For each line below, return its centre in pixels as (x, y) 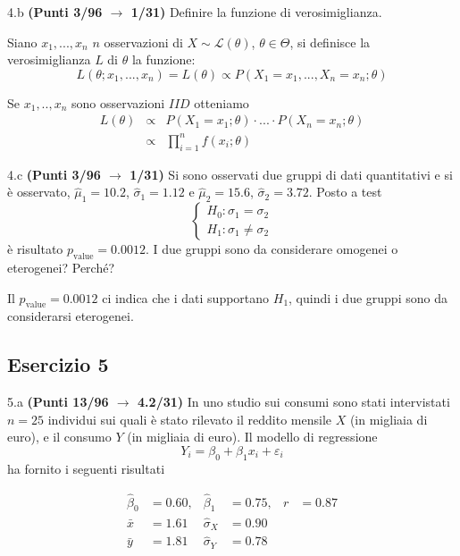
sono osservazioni (118, 102)
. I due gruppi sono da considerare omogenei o (272, 249)
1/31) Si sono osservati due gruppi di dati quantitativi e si (291, 174)
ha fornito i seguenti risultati (86, 468)
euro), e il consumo (59, 437)
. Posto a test (345, 192)
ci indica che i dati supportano (186, 297)
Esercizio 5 (58, 364)
